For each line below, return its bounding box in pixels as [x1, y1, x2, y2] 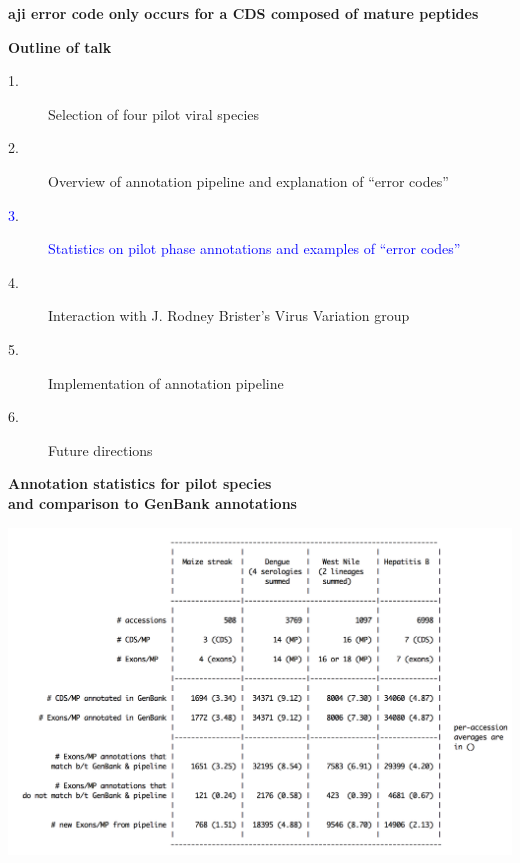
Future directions [48, 439, 153, 460]
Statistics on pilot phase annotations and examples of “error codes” [48, 238, 461, 259]
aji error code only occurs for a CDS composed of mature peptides [8, 3, 479, 23]
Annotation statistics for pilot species [8, 473, 272, 494]
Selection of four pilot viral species [48, 103, 260, 124]
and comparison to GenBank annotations [8, 492, 297, 513]
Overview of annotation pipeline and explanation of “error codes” [48, 170, 449, 191]
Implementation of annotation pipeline [48, 372, 284, 393]
